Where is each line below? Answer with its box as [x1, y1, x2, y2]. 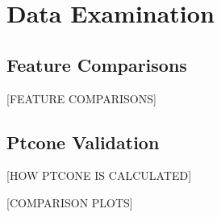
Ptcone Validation [6, 129, 160, 154]
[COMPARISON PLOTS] [6, 194, 133, 211]
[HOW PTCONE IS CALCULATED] [6, 167, 192, 184]
